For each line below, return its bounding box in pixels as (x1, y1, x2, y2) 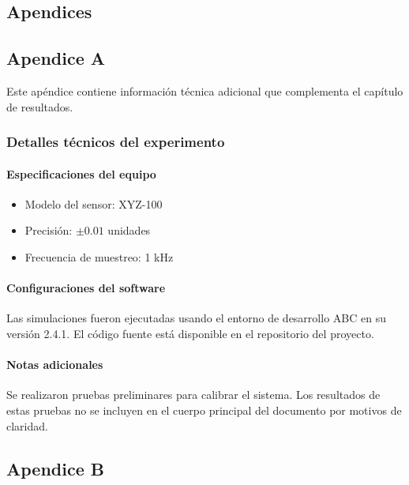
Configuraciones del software (6, 280, 166, 296)
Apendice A (6, 46, 106, 70)
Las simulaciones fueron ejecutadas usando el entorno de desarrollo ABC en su (6, 310, 386, 326)
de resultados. (6, 98, 73, 115)
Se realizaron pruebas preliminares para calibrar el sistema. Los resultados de (6, 386, 381, 403)
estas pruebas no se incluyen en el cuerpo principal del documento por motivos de (6, 401, 402, 418)
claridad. (6, 417, 48, 434)
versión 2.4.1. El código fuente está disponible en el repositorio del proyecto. (6, 325, 374, 341)
